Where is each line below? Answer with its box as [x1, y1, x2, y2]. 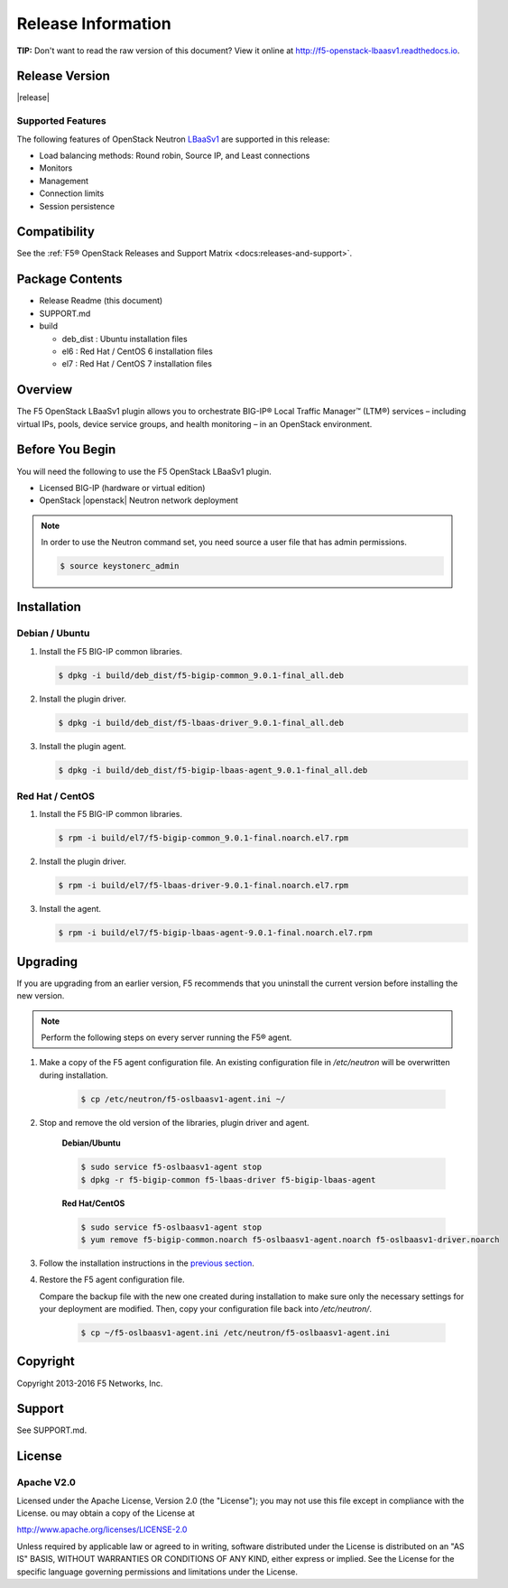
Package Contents [16, 272, 123, 287]
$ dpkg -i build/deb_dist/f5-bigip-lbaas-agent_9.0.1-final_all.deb [58, 765, 368, 775]
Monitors [39, 163, 73, 173]
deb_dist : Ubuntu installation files [61, 333, 189, 344]
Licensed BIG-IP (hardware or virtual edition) [39, 482, 206, 493]
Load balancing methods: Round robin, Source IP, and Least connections [39, 150, 310, 161]
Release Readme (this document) [39, 295, 163, 306]
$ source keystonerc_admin [60, 561, 180, 571]
